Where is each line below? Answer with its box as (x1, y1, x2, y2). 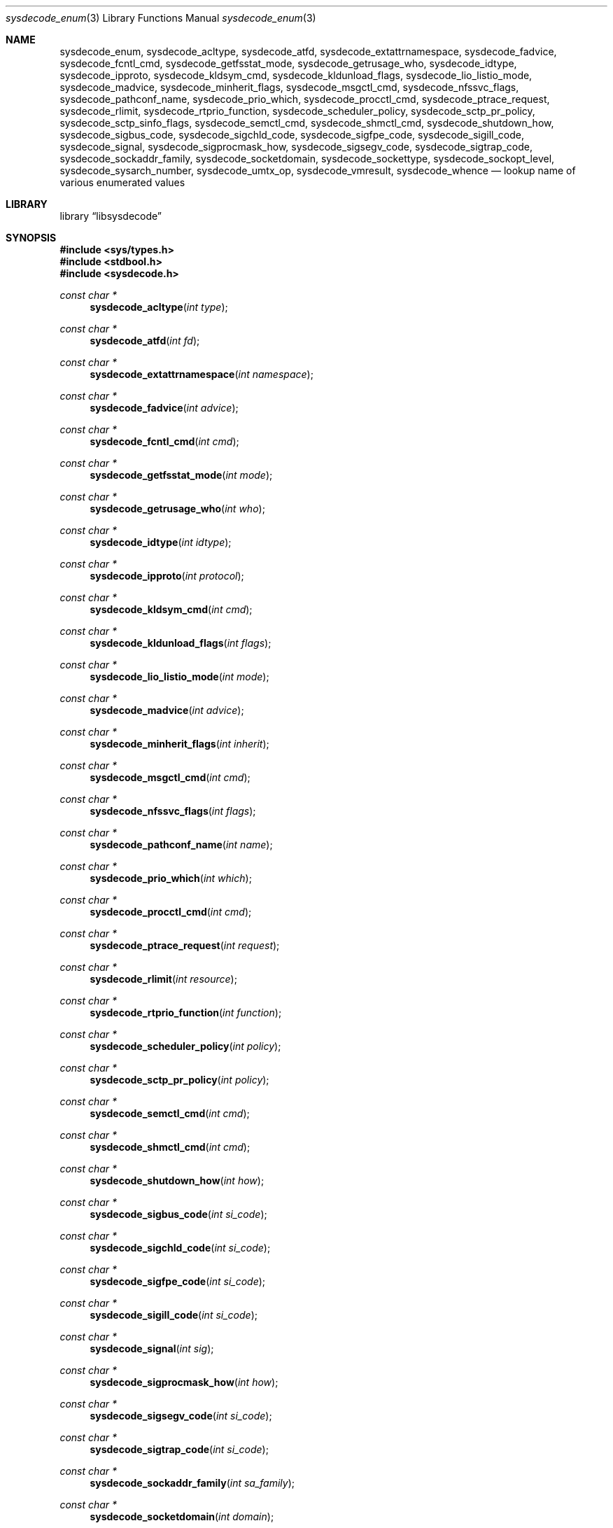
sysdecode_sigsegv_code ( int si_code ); (90, 1410, 272, 1422)
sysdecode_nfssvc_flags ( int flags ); (90, 805, 256, 817)
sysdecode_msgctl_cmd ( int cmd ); (90, 771, 251, 783)
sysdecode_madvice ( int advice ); (90, 704, 244, 716)
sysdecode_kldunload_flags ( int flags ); (90, 637, 272, 649)
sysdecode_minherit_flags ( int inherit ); (90, 738, 269, 750)
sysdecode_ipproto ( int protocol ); (90, 570, 244, 582)
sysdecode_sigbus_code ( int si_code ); (90, 1208, 267, 1220)
